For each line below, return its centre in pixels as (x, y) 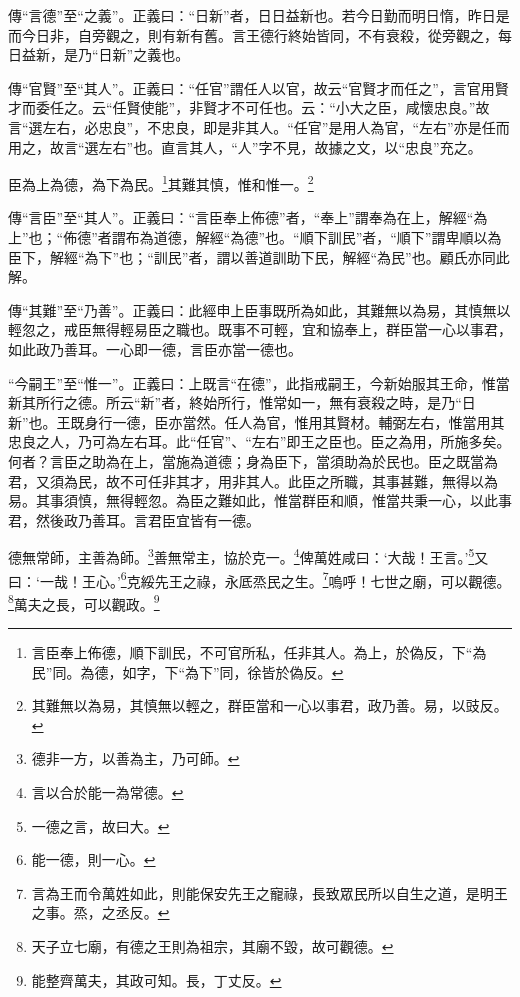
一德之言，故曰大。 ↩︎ (100, 825)
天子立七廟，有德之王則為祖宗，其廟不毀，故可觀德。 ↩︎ (212, 946)
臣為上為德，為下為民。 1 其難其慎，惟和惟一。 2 (161, 182)
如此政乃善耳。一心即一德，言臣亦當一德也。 (155, 348)
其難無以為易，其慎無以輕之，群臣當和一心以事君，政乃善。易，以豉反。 (269, 705)
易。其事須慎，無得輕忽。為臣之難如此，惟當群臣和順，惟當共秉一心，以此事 (260, 500)
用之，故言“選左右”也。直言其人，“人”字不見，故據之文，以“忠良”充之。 (245, 146)
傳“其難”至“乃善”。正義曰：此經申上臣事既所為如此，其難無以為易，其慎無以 (259, 309)
